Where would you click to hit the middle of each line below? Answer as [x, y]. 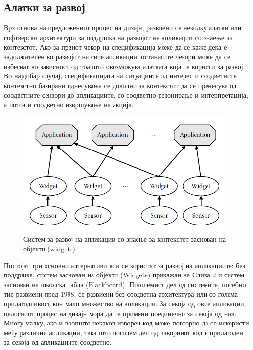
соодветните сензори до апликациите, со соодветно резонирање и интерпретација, [126, 95]
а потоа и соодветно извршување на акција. [69, 104]
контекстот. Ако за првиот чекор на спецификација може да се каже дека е [115, 47]
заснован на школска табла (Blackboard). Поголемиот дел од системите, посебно [125, 284]
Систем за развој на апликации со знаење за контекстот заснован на [125, 239]
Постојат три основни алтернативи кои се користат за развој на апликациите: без [125, 265]
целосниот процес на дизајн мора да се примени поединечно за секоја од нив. [120, 313]
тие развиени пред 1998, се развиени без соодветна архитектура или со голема [121, 294]
